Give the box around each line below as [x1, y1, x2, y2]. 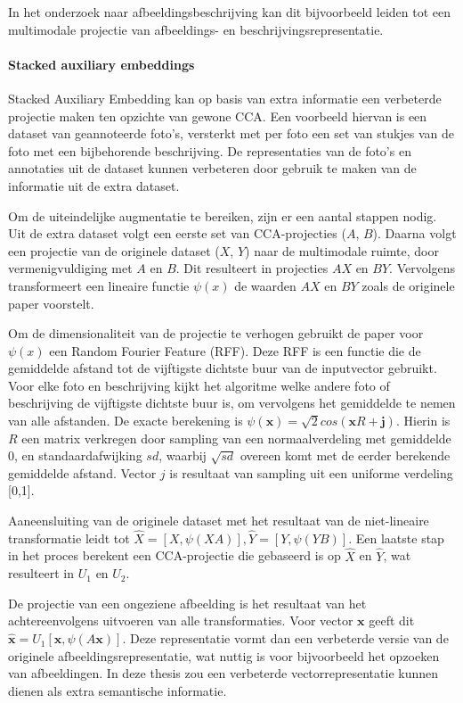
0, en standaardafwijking [8, 446, 142, 465]
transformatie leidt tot [8, 528, 130, 547]
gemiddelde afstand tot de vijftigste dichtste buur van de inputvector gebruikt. [8, 359, 437, 377]
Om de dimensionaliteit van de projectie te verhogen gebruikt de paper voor [8, 324, 424, 343]
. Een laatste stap [348, 528, 444, 547]
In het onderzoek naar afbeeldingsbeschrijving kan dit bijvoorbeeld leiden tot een [8, 3, 451, 21]
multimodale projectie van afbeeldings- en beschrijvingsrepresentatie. [8, 20, 384, 38]
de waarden [234, 276, 296, 294]
